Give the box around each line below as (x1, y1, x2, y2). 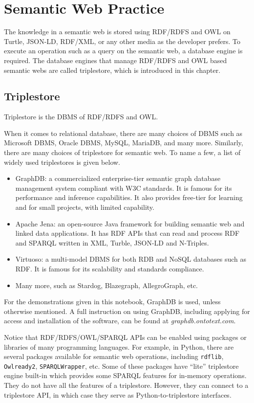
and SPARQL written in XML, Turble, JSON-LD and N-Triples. (15, 237, 209, 247)
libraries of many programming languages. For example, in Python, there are (4, 341, 234, 352)
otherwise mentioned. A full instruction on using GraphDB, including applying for (4, 306, 250, 316)
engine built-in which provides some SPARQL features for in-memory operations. (4, 370, 247, 381)
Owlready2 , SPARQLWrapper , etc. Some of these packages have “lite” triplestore (4, 360, 239, 371)
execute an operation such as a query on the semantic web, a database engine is (4, 45, 243, 56)
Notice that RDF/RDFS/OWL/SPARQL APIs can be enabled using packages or (4, 332, 247, 342)
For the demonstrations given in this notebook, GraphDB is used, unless (4, 296, 221, 307)
